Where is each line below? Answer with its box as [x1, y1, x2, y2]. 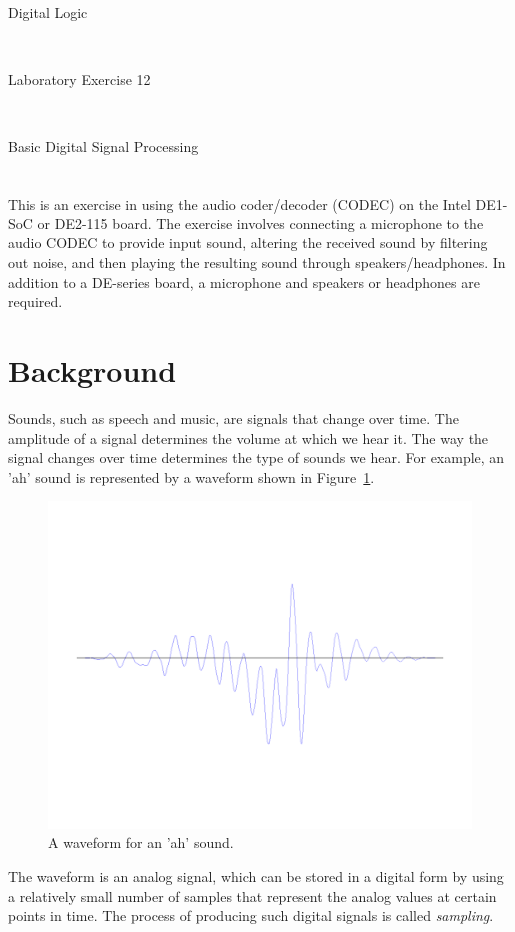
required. [8, 291, 63, 312]
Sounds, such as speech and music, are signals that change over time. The [8, 407, 459, 428]
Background [8, 349, 177, 390]
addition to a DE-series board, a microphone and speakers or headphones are [8, 271, 480, 292]
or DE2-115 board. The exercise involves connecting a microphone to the [37, 212, 484, 233]
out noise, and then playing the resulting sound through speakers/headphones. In [8, 252, 506, 272]
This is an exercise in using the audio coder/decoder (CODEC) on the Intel [8, 193, 471, 214]
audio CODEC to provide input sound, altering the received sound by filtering [8, 232, 488, 253]
